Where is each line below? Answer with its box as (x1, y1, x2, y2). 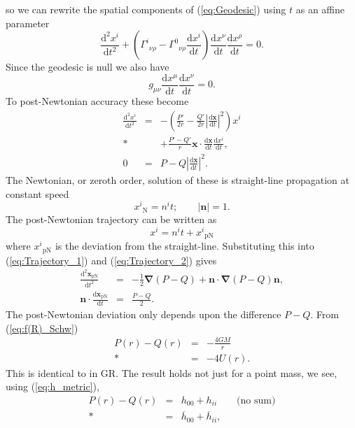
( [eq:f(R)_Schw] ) (6, 320, 78, 335)
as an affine (295, 2, 344, 16)
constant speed (6, 186, 69, 201)
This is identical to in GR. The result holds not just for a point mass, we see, (6, 365, 337, 380)
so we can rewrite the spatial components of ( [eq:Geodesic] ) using (6, 2, 286, 16)
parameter (6, 15, 50, 30)
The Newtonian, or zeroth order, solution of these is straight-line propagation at (6, 173, 349, 187)
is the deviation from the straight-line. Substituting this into (55, 238, 314, 253)
